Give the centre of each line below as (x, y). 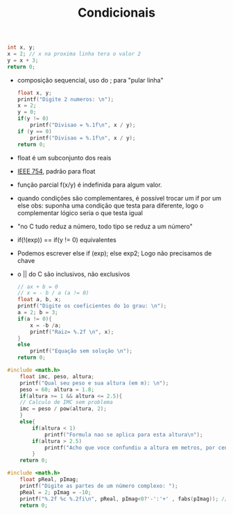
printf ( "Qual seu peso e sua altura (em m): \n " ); (94, 383)
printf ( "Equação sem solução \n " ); (81, 351)
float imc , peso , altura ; (57, 376)
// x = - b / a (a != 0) (53, 293)
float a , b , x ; (39, 300)
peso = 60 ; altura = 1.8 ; (57, 389)
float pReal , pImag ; (49, 480)
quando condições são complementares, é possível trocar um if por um (119, 198)
